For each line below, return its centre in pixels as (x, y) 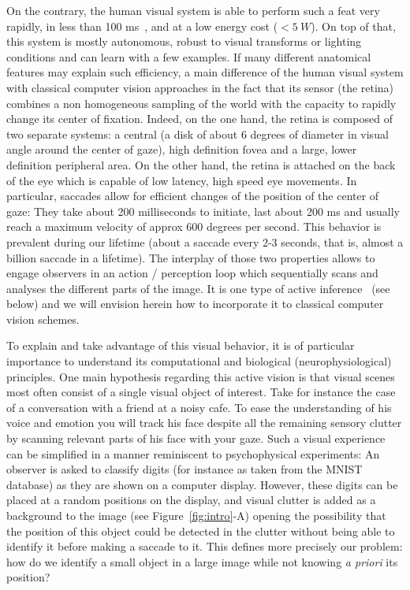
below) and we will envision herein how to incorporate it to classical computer (195, 304)
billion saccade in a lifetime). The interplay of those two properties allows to (191, 257)
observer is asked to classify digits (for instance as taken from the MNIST (184, 469)
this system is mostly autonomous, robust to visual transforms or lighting (184, 41)
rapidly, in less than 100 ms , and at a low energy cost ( (142, 26)
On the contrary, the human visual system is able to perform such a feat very (193, 10)
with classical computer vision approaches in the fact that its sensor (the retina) (200, 87)
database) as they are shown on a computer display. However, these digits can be (202, 484)
